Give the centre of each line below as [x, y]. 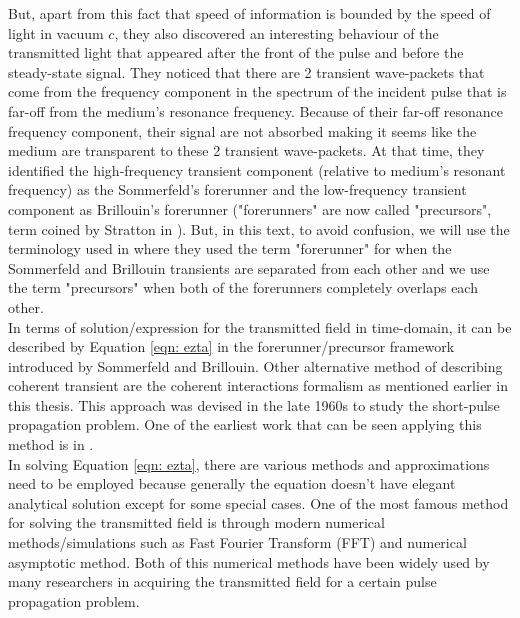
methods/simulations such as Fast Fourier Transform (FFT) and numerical [237, 542]
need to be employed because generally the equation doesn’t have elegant [232, 483]
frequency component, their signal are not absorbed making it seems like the [242, 130]
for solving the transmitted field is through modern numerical [196, 522]
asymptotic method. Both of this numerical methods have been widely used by [249, 561]
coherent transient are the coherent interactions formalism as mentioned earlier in [258, 385]
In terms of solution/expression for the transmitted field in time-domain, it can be [260, 326]
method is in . [51, 444]
